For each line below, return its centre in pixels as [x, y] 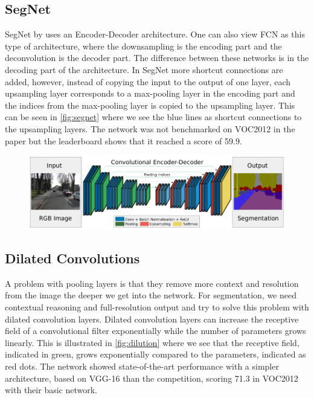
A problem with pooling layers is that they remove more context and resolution [152, 283]
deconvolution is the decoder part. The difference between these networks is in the [157, 58]
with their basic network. [51, 390]
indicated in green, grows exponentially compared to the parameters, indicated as [155, 354]
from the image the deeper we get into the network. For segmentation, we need [151, 295]
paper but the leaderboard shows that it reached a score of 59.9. [123, 140]
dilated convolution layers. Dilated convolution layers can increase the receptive [152, 319]
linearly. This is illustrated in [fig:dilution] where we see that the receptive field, [152, 342]
